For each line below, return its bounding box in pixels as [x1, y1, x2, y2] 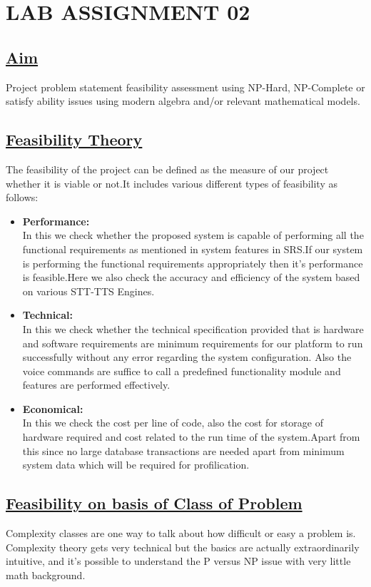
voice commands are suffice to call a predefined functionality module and [22, 363, 341, 378]
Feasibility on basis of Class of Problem [6, 492, 303, 514]
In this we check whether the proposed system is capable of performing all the [22, 228, 364, 243]
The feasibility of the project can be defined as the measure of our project [6, 161, 329, 176]
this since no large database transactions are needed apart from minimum [22, 443, 345, 458]
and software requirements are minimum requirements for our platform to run [22, 335, 363, 350]
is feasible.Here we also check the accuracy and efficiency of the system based [22, 270, 360, 285]
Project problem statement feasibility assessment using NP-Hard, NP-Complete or [6, 79, 365, 94]
